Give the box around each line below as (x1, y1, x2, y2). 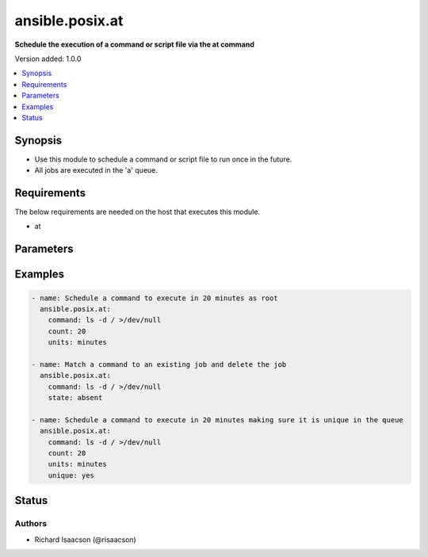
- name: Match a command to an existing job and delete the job (31, 360, 287, 368)
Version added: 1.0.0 (14, 54, 82, 63)
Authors (14, 518, 48, 529)
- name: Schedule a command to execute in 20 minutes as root (31, 293, 278, 303)
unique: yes (48, 471, 95, 479)
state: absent (48, 393, 103, 402)
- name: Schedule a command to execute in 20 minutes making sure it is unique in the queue (31, 415, 403, 424)
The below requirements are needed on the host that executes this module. (14, 207, 261, 217)
